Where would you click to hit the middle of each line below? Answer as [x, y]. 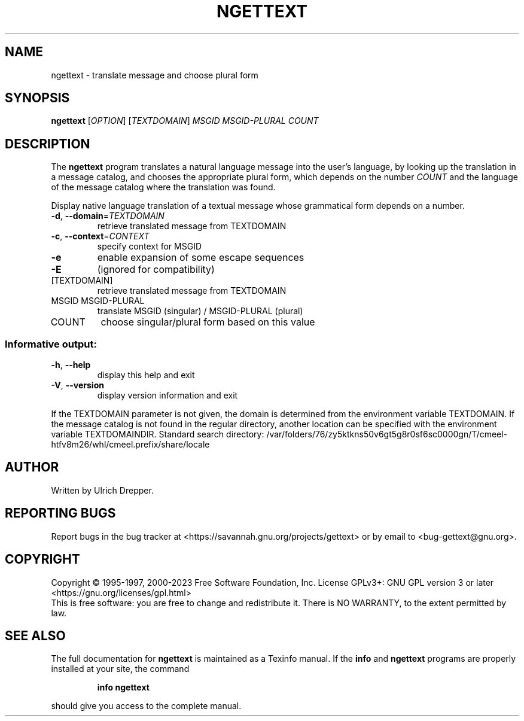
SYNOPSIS [37, 98]
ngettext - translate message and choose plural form [155, 75]
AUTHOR [32, 467]
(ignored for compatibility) [156, 270]
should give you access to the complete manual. [146, 706]
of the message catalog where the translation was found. [163, 187]
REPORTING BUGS [60, 513]
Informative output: [51, 344]
